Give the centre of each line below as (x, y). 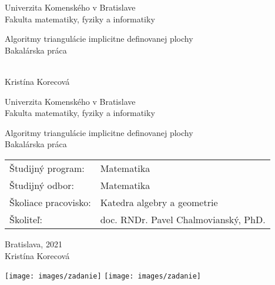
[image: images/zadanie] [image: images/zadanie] (103, 276)
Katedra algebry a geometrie (159, 202)
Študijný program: (47, 168)
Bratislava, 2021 (33, 243)
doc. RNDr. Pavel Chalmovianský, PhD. (183, 219)
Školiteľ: (26, 219)
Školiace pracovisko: (50, 202)
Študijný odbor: (42, 185)
